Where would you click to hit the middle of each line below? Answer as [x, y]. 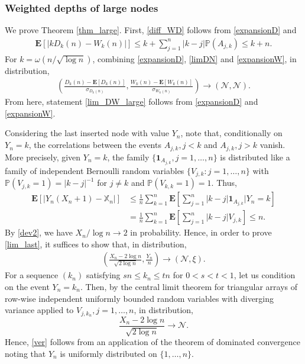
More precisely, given [43, 157]
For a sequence [32, 275]
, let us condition [265, 275]
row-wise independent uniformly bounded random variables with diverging [139, 298]
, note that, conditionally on [231, 133]
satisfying [103, 275]
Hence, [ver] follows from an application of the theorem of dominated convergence [152, 342]
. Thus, [224, 183]
